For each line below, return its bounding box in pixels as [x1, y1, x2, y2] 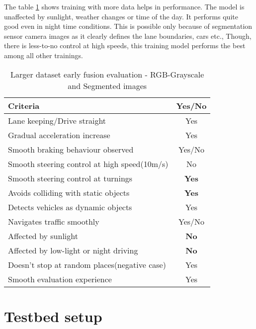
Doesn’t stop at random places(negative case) [8, 258, 166, 270]
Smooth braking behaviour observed [8, 143, 134, 155]
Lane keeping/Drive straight [8, 114, 106, 126]
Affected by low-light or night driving [8, 244, 138, 256]
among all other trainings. [4, 50, 83, 60]
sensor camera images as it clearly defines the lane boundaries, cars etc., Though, [4, 30, 252, 41]
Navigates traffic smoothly [8, 215, 99, 227]
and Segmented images [68, 80, 147, 91]
